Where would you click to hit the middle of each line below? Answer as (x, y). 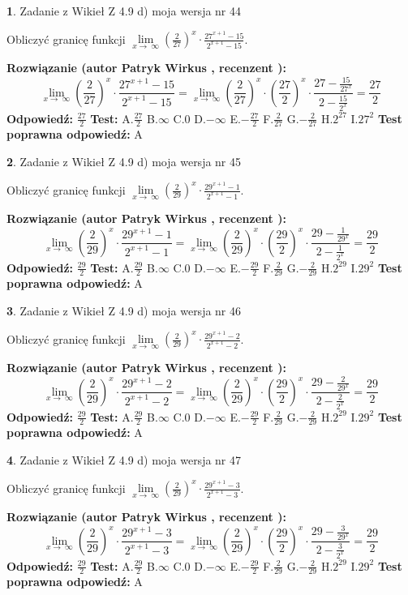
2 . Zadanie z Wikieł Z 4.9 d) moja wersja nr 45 (124, 161)
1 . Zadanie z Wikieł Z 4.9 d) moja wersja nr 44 (124, 11)
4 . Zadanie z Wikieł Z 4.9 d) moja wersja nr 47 (124, 459)
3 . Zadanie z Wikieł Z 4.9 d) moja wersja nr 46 (124, 310)
